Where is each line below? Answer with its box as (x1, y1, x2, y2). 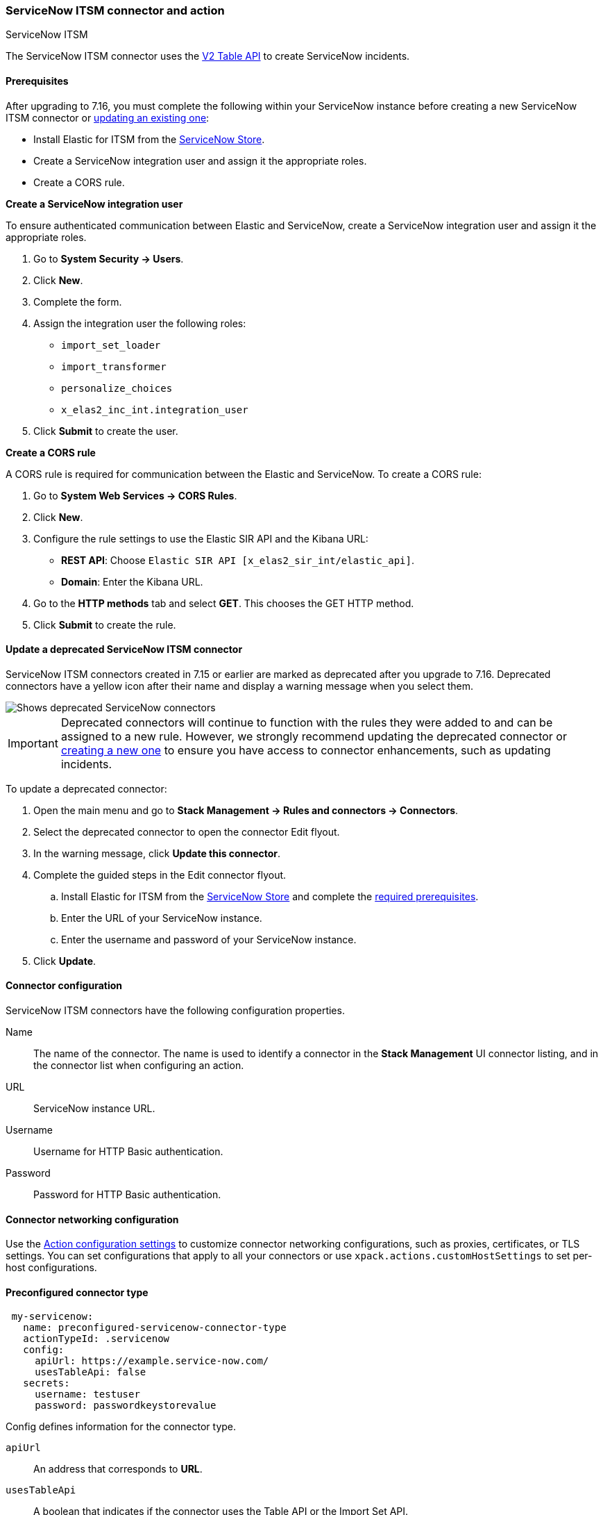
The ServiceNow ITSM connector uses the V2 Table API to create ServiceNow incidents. (6, 50, 410, 63)
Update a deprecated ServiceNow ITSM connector (6, 643, 243, 656)
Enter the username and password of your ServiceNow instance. (61, 933, 357, 945)
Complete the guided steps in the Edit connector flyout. (33, 868, 287, 881)
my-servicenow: (11, 1311, 94, 1323)
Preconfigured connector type (6, 1286, 148, 1298)
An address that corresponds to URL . (33, 1463, 203, 1475)
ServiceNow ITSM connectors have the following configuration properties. (6, 1004, 345, 1017)
